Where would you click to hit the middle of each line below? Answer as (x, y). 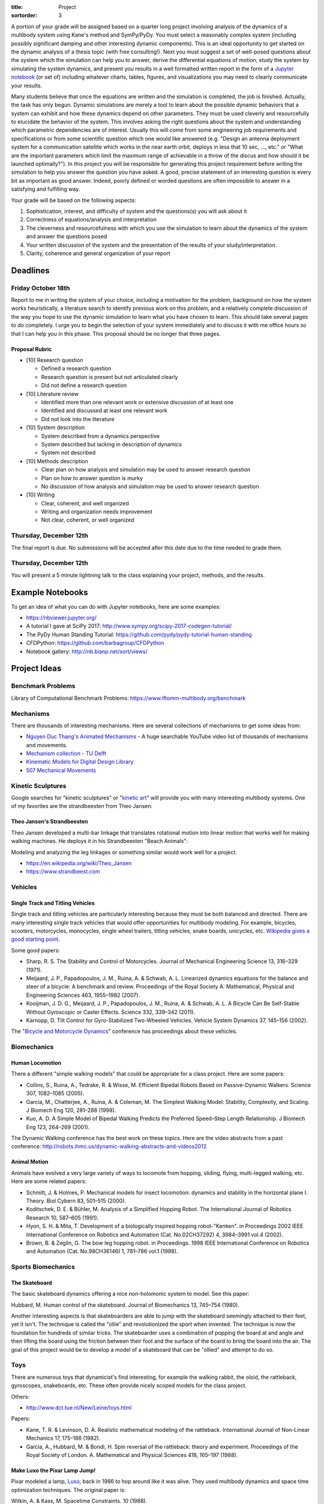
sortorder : (24, 16)
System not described (68, 453)
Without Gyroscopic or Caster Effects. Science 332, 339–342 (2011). (111, 1012)
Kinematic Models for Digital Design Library (80, 762)
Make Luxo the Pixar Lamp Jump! (53, 1470)
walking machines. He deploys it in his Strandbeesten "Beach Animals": (100, 841)
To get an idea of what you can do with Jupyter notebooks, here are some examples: (116, 606)
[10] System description (55, 428)
